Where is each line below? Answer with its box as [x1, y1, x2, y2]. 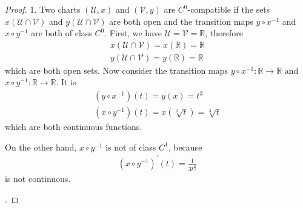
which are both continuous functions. [5, 120, 142, 133]
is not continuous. [5, 172, 71, 185]
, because [168, 140, 202, 153]
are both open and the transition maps [109, 15, 253, 27]
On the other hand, [5, 140, 77, 153]
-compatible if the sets [187, 3, 270, 15]
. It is [56, 76, 76, 88]
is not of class [105, 140, 156, 153]
